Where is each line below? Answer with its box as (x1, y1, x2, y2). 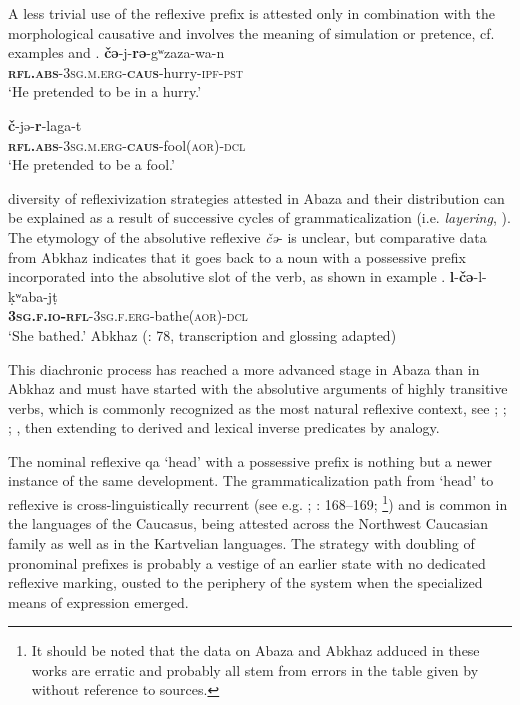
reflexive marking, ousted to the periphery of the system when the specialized (8, 572, 483, 593)
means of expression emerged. (8, 591, 189, 612)
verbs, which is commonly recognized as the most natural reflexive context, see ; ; (8, 397, 507, 418)
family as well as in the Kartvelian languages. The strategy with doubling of (8, 532, 475, 553)
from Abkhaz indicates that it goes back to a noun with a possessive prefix (8, 246, 466, 267)
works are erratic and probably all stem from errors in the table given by (31, 659, 479, 680)
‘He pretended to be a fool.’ (8, 154, 175, 175)
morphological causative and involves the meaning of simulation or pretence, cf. (8, 22, 495, 43)
